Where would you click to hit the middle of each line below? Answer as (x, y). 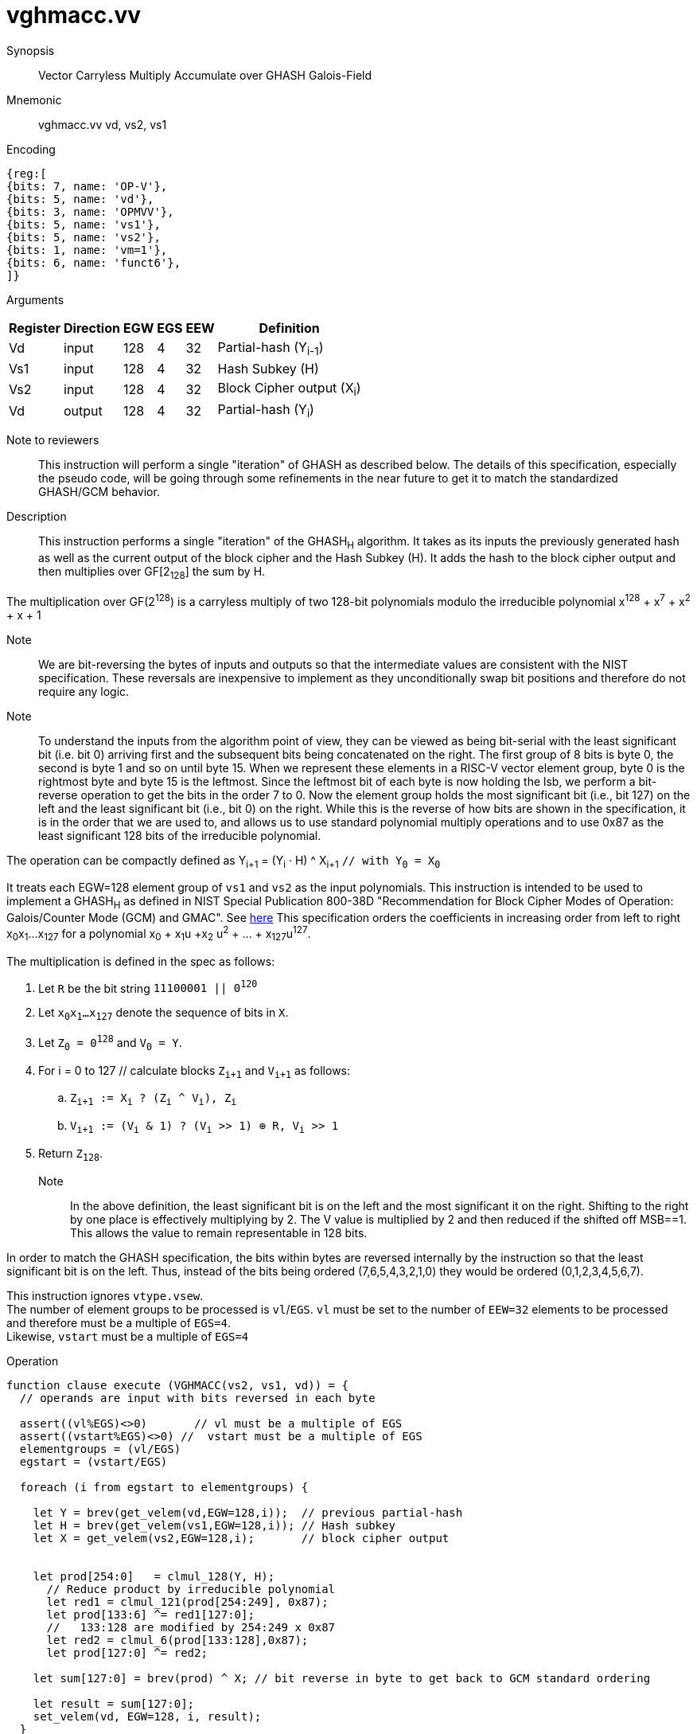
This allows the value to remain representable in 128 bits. (219, 1232)
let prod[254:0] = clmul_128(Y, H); (154, 1576)
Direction (92, 328)
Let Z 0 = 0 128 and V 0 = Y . (110, 1043)
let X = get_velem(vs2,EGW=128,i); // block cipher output (241, 1538)
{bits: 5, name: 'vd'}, (80, 199)
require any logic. (84, 691)
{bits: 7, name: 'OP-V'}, (87, 186)
